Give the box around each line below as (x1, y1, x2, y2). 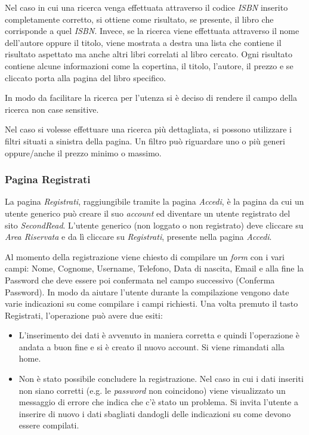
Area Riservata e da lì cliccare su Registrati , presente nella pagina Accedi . (5, 230, 272, 243)
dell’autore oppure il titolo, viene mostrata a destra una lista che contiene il (5, 36, 282, 48)
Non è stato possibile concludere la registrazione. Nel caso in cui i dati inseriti (18, 372, 304, 385)
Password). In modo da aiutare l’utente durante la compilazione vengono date (5, 285, 289, 298)
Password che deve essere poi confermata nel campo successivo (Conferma (5, 273, 275, 286)
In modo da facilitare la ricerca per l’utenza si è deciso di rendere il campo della (5, 91, 297, 104)
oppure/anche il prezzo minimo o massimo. (5, 146, 162, 159)
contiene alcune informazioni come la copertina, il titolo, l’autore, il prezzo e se (5, 59, 293, 72)
